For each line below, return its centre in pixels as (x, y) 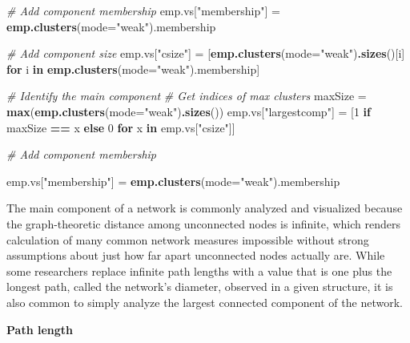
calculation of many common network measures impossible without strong (188, 239)
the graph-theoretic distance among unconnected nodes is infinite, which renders (204, 223)
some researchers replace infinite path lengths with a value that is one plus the (199, 270)
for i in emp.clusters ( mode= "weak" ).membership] (133, 69)
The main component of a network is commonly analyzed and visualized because (205, 208)
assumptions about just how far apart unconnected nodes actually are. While (196, 255)
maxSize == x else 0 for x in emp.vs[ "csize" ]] (121, 127)
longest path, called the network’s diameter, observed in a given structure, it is (200, 287)
